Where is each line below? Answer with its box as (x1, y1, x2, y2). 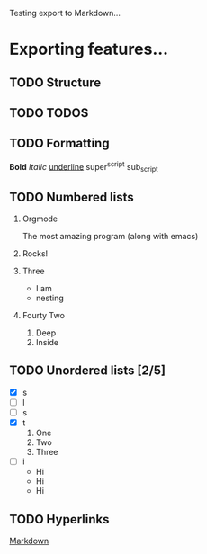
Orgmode (22, 213, 58, 224)
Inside (35, 337, 59, 348)
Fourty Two (22, 310, 66, 321)
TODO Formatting (9, 136, 110, 151)
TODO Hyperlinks (9, 512, 110, 527)
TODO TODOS (9, 105, 89, 121)
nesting (35, 292, 65, 304)
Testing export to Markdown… (9, 8, 121, 18)
